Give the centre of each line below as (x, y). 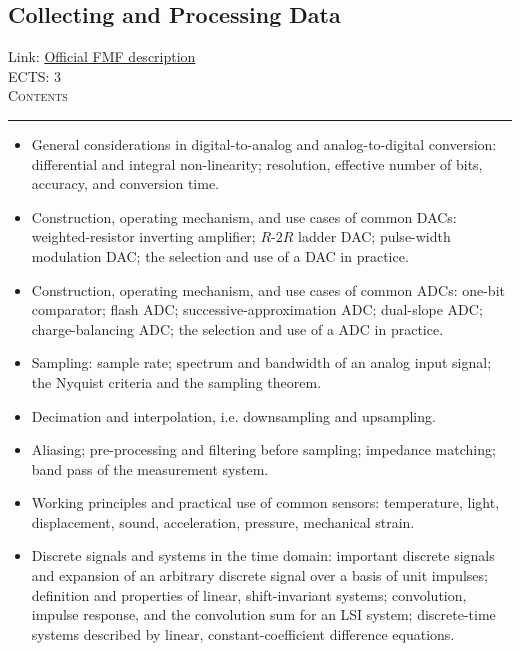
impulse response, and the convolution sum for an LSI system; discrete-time (263, 614)
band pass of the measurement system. (150, 468)
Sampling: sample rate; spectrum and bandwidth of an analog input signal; (261, 362)
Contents (38, 95)
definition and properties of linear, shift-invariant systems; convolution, (249, 594)
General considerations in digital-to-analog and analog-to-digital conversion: (264, 143)
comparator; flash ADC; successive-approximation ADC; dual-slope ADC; (257, 309)
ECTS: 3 (35, 75)
